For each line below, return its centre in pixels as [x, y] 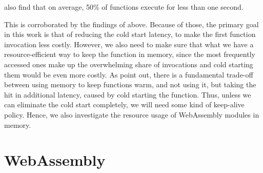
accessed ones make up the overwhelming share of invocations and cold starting [129, 64]
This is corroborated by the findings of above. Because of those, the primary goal [131, 24]
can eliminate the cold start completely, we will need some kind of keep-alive [124, 104]
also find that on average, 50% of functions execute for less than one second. [124, 7]
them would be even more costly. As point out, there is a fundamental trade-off [129, 74]
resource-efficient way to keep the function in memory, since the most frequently [130, 54]
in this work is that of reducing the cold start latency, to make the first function [130, 34]
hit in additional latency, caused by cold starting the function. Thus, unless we [128, 94]
